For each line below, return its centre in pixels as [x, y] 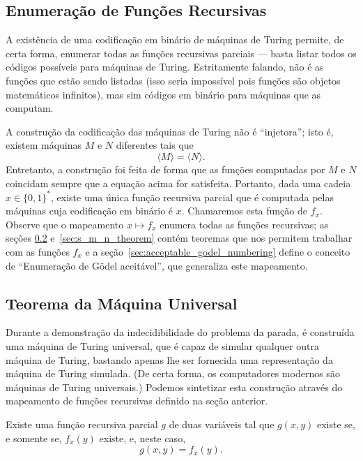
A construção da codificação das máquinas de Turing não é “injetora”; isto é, [170, 131]
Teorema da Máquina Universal [122, 303]
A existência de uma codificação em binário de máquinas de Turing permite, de [175, 39]
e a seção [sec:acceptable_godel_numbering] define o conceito [218, 252]
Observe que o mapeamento [65, 224]
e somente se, [34, 438]
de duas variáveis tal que [222, 424]
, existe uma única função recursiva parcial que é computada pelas [192, 197]
